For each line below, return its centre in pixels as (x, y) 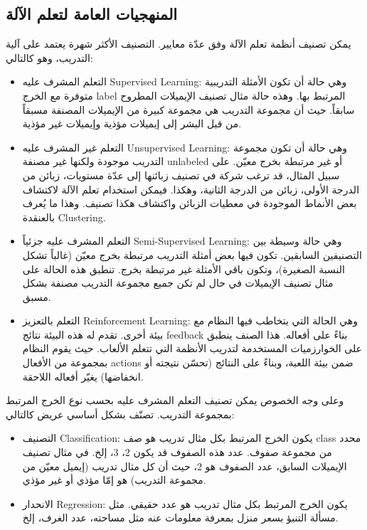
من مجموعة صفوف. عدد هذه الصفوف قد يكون (233, 452)
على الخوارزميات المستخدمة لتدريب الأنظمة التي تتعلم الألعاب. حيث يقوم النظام (192, 348)
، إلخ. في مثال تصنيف (68, 452)
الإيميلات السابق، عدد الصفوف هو (276, 466)
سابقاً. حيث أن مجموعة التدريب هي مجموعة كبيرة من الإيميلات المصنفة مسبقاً (188, 109)
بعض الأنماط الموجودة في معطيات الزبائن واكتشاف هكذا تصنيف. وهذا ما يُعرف (190, 203)
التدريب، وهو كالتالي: (49, 57)
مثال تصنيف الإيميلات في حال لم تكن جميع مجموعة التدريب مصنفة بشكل (178, 283)
